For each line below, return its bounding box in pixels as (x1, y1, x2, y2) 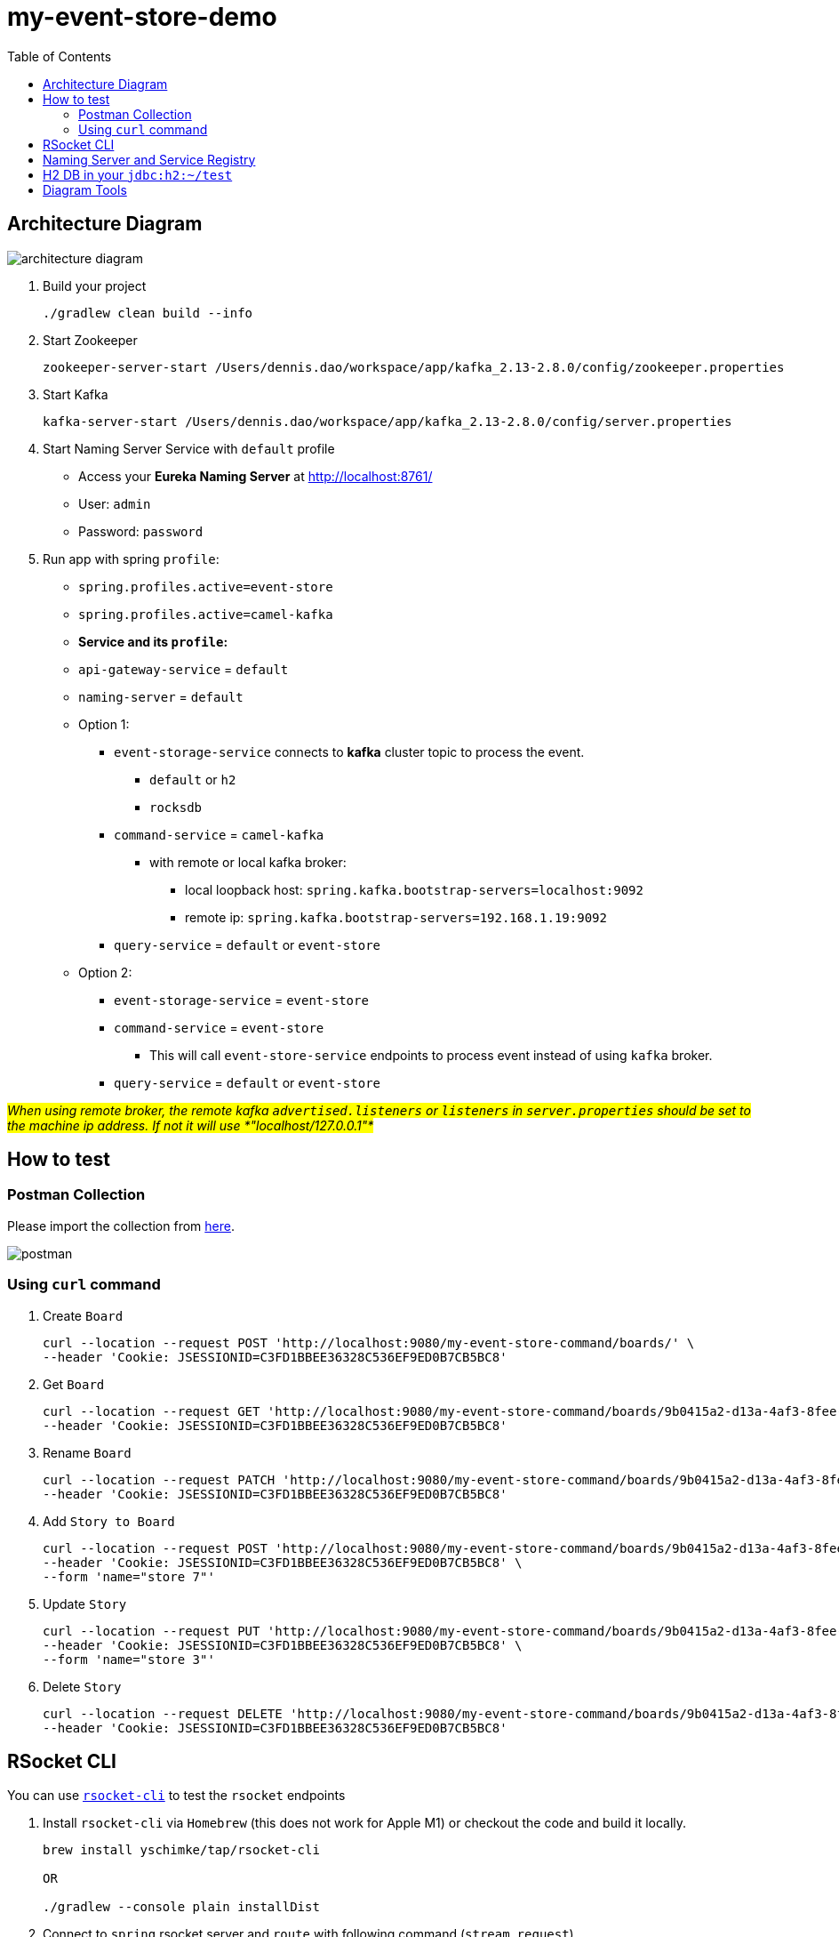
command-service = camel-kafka (114, 826, 324, 842)
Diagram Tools (43, 181, 127, 197)
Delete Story (43, 1678, 122, 1694)
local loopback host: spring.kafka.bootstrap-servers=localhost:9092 (185, 881, 643, 897)
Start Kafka (43, 386, 108, 402)
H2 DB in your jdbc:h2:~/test (43, 166, 233, 182)
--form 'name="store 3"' (43, 1652, 215, 1667)
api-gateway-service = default (78, 661, 289, 677)
